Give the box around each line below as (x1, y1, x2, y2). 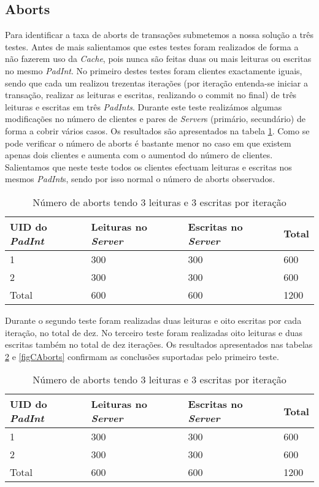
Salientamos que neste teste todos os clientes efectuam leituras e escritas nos (5, 160, 292, 173)
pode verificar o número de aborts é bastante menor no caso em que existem (5, 136, 291, 149)
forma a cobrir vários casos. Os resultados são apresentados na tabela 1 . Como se (5, 124, 310, 137)
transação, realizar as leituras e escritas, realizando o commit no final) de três (5, 88, 297, 101)
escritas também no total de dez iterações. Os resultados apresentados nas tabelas (5, 338, 313, 351)
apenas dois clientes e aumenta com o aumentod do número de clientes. (5, 148, 273, 161)
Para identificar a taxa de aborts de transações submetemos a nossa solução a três (5, 28, 314, 41)
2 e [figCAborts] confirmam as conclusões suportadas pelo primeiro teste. (5, 350, 279, 362)
